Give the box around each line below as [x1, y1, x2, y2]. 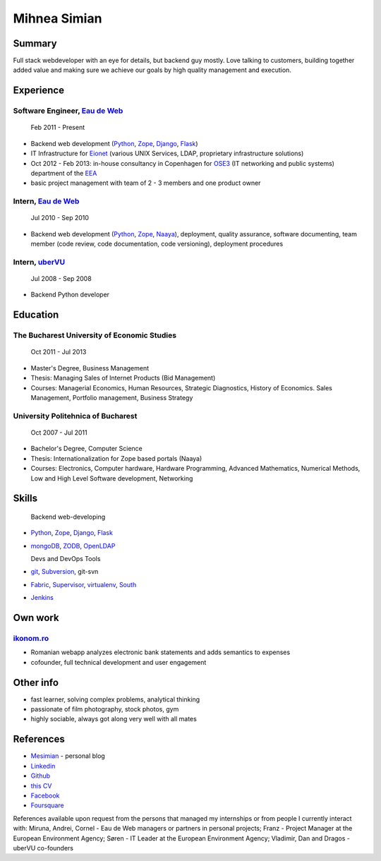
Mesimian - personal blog [30, 752, 105, 760]
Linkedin [30, 761, 56, 770]
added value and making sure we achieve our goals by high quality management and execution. [13, 66, 292, 74]
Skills [13, 493, 38, 505]
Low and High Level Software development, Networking [30, 474, 193, 483]
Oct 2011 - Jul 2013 [30, 348, 87, 356]
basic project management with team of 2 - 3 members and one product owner [30, 179, 261, 187]
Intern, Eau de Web [13, 196, 80, 206]
